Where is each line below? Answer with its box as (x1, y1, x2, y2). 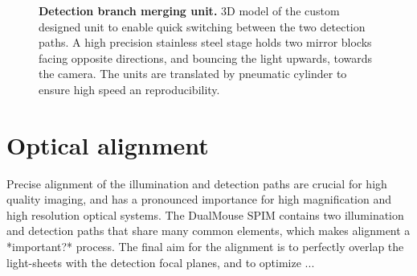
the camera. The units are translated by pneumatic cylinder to (39, 65, 347, 82)
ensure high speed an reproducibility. (39, 80, 220, 97)
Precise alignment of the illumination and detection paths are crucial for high (6, 175, 387, 192)
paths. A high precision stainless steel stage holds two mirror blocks (39, 34, 372, 51)
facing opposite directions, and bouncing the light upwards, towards (39, 49, 373, 66)
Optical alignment (6, 128, 209, 161)
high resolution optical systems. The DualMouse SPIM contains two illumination (6, 206, 404, 223)
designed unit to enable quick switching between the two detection (39, 18, 366, 35)
